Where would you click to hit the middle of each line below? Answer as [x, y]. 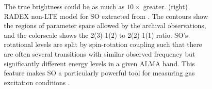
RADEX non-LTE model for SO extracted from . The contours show [106, 16]
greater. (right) [165, 6]
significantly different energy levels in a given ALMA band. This [99, 63]
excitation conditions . [37, 82]
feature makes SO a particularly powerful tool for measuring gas [99, 73]
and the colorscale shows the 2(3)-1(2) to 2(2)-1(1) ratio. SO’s [96, 35]
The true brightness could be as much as [64, 6]
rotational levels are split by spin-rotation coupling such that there [103, 44]
